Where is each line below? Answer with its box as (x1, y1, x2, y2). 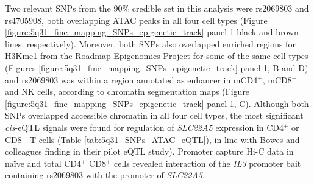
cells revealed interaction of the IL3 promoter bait (113, 156, 301, 169)
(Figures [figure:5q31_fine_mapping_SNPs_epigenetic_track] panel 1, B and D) (5, 61, 309, 74)
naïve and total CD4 (5, 156, 82, 169)
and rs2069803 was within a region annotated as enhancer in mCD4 (5, 73, 258, 86)
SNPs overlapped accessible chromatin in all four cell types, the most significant (5, 109, 304, 122)
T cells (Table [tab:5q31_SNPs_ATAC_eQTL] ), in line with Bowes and (29, 133, 300, 145)
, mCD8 (262, 73, 292, 86)
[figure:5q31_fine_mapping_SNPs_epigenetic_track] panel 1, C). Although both (5, 97, 309, 110)
